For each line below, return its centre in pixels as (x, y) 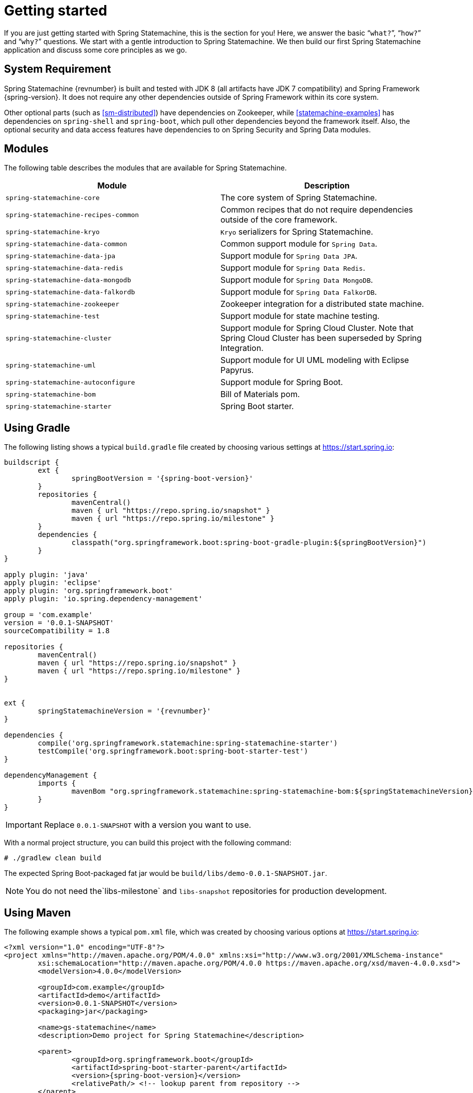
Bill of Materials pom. (260, 394)
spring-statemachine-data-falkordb (70, 292)
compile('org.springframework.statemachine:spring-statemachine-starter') (188, 743)
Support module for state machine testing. (300, 316)
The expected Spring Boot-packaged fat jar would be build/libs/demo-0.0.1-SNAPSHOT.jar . (166, 873)
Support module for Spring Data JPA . (289, 256)
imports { (57, 783)
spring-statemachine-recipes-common (72, 215)
